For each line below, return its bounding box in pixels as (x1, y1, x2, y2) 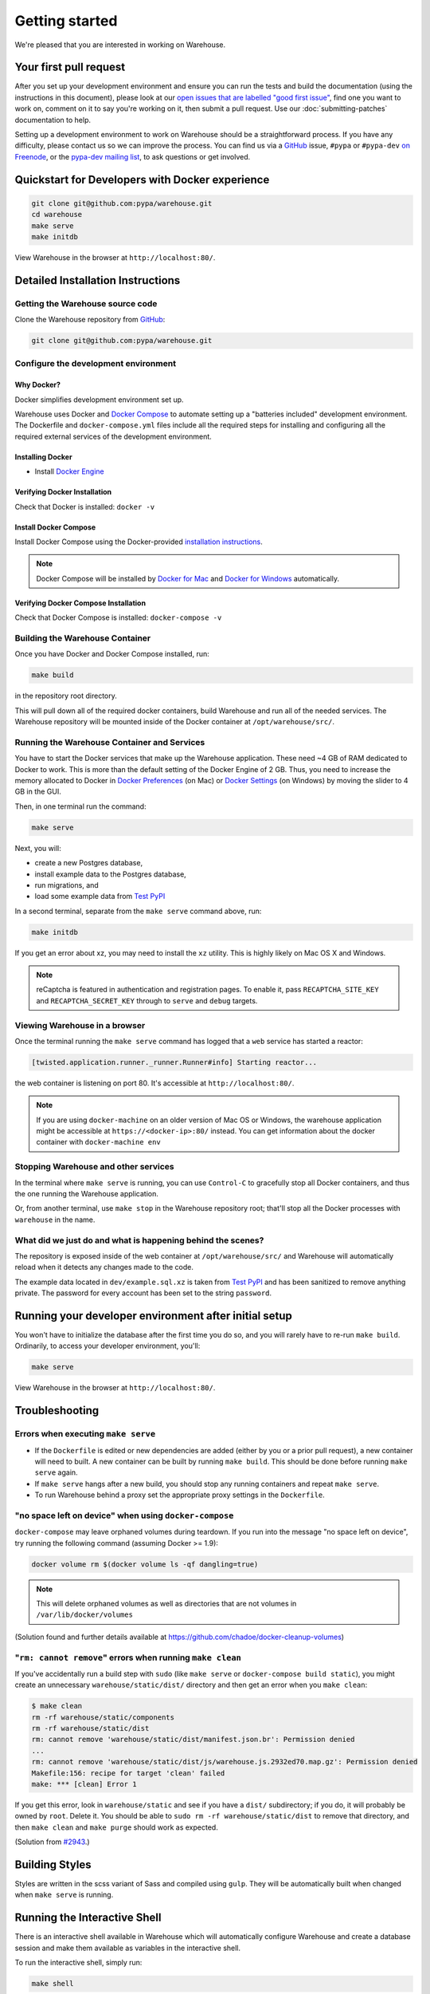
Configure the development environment (14, 358, 177, 369)
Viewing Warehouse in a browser (14, 1019, 146, 1030)
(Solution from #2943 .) (14, 1837, 91, 1846)
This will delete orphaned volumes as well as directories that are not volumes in (36, 1598, 297, 1608)
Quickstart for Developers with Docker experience (14, 172, 270, 187)
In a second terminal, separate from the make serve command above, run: (14, 906, 262, 916)
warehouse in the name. (14, 1215, 96, 1224)
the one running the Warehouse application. (14, 1189, 158, 1199)
